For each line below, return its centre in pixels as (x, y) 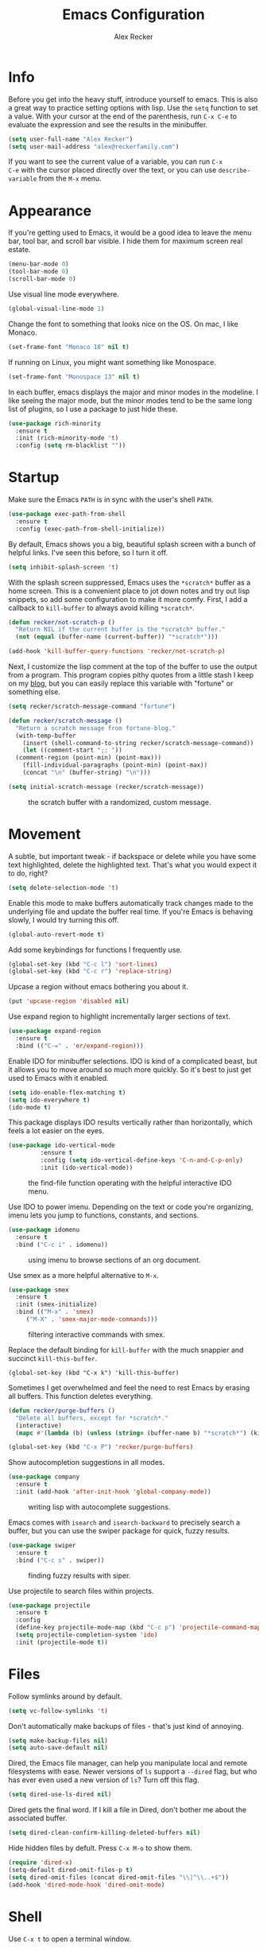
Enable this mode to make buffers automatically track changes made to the (131, 903)
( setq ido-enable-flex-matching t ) (67, 1092)
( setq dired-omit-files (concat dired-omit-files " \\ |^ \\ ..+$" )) (118, 1877)
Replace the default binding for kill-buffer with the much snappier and (126, 1350)
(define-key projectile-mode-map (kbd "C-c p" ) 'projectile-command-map (138, 1628)
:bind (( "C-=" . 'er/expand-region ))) (80, 1046)
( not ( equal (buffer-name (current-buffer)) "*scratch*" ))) (117, 637)
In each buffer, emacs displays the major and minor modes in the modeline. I (133, 392)
